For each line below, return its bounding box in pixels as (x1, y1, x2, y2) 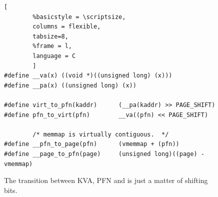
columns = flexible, (32, 23, 101, 30)
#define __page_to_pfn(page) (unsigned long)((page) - (4, 150, 204, 157)
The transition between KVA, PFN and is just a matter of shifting (4, 175, 208, 185)
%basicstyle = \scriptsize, (32, 13, 126, 20)
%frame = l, (32, 42, 72, 50)
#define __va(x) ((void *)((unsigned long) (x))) (4, 72, 172, 79)
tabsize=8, (32, 32, 68, 40)
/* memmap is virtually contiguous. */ (32, 130, 169, 138)
